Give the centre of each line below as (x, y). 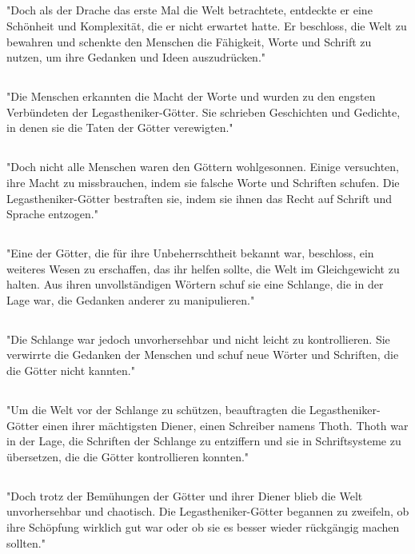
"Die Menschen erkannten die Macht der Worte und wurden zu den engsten (191, 96)
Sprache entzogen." (52, 214)
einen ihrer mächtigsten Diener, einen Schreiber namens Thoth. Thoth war (225, 425)
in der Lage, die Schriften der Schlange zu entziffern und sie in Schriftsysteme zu (204, 441)
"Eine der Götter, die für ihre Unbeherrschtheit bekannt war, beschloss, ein (190, 253)
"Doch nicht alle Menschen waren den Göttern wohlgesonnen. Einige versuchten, (203, 167)
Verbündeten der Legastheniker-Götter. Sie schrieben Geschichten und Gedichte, (204, 112)
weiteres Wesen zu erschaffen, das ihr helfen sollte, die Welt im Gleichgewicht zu (203, 268)
